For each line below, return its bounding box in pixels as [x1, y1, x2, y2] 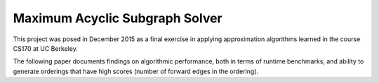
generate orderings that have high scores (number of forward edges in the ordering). [13, 67, 259, 75]
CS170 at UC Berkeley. [13, 44, 79, 52]
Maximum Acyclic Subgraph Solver [13, 10, 222, 26]
